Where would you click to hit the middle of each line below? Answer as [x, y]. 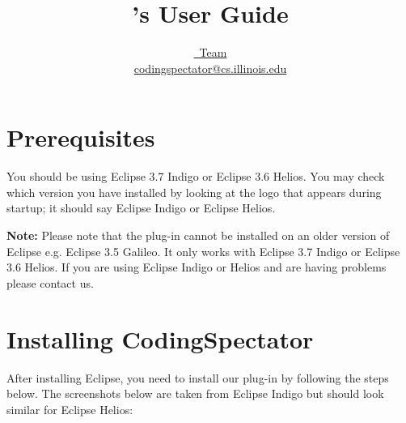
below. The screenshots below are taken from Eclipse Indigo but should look [195, 393]
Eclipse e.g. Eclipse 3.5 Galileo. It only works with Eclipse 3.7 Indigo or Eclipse [203, 251]
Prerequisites [81, 137]
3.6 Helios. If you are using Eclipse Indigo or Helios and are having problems [197, 267]
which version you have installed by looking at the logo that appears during [194, 192]
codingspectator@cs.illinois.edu [210, 68]
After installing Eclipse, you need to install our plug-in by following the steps [198, 377]
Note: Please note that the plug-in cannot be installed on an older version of [198, 235]
